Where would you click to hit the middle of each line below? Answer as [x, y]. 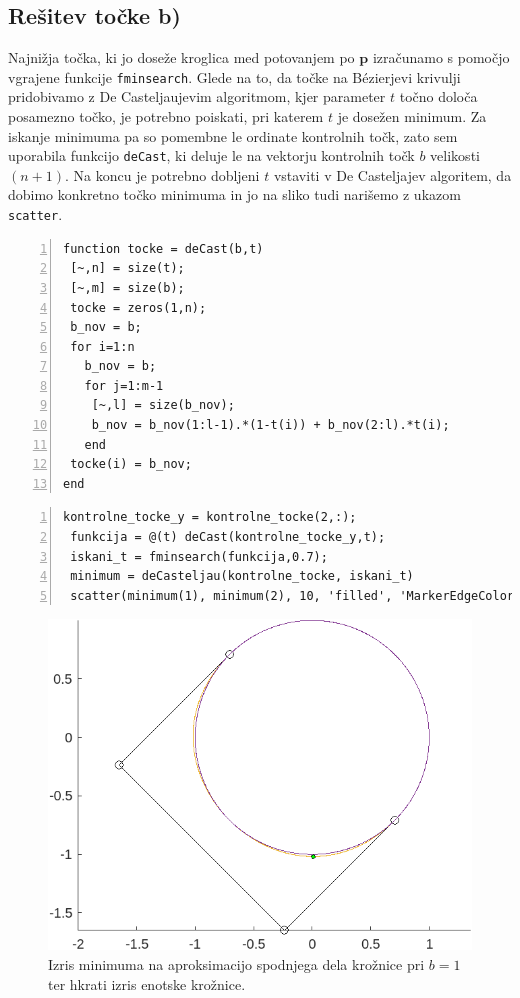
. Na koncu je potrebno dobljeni [162, 174]
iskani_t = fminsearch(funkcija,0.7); [199, 556]
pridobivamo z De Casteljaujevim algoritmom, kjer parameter [197, 96]
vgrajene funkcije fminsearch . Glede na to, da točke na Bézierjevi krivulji [234, 76]
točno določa [438, 96]
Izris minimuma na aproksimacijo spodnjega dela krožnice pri [236, 963]
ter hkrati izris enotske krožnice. [147, 983]
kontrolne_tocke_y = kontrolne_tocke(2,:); [210, 517]
